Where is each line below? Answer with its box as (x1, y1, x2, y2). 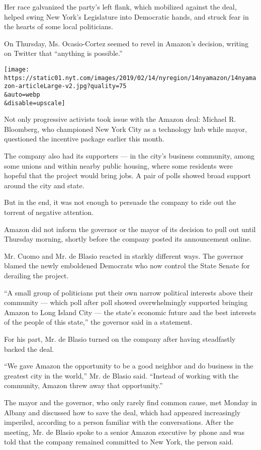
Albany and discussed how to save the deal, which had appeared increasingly (4, 407, 241, 417)
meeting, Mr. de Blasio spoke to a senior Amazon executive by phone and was (4, 426, 245, 437)
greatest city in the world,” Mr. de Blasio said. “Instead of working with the (4, 370, 239, 381)
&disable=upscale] (4, 99, 65, 107)
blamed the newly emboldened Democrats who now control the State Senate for (4, 260, 250, 271)
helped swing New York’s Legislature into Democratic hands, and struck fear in (4, 11, 249, 22)
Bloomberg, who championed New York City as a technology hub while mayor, (4, 123, 247, 134)
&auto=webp (4, 91, 40, 98)
